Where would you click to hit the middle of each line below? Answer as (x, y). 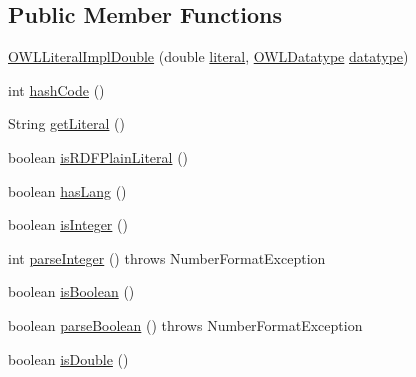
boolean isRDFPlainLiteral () (98, 156)
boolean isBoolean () (71, 291)
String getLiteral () (66, 123)
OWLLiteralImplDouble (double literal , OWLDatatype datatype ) (208, 56)
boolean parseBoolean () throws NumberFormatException (185, 324)
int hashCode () (56, 89)
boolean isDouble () (68, 358)
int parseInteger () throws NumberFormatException (167, 257)
